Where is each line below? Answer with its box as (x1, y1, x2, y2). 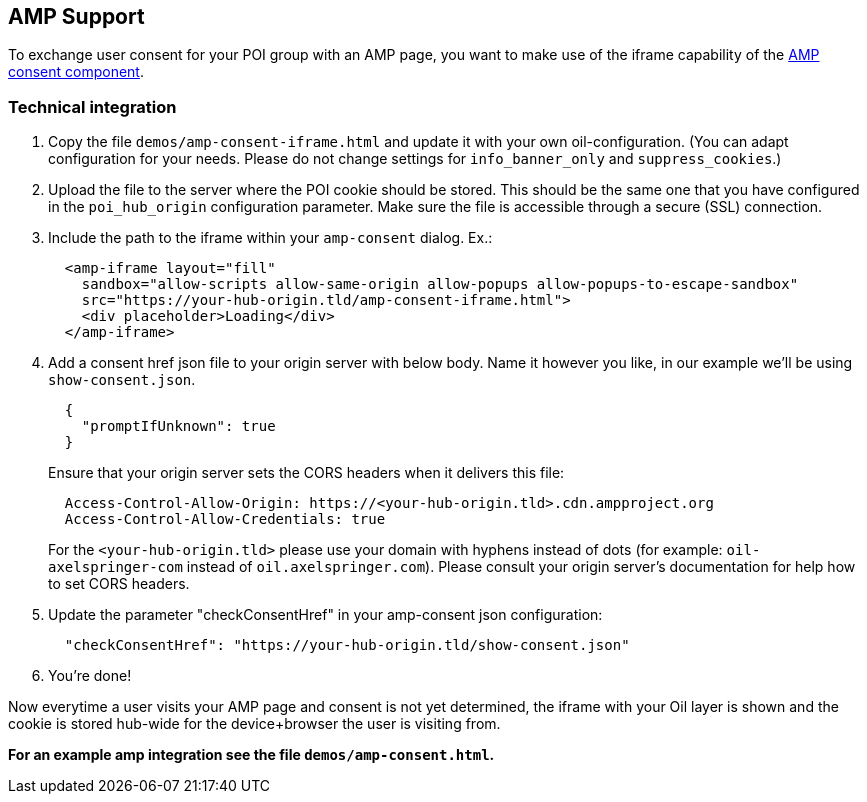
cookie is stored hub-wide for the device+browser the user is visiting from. (8, 715, 501, 733)
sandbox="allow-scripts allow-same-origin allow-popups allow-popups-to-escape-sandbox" (81, 276, 799, 293)
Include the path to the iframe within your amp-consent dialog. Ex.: (48, 229, 493, 247)
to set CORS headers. (48, 575, 190, 593)
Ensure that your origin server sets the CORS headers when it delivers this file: (48, 464, 565, 482)
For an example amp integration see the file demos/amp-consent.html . (8, 746, 495, 764)
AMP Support (8, 4, 145, 29)
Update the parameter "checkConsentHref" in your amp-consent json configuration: (48, 606, 603, 624)
